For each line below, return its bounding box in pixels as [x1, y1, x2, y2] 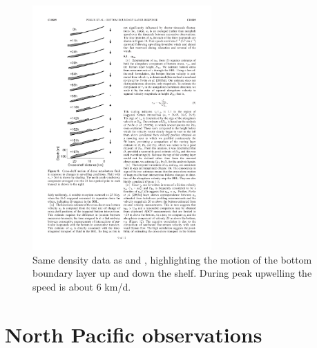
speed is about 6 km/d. [32, 279, 131, 293]
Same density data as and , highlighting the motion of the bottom [32, 252, 312, 266]
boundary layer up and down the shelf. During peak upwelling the [32, 266, 312, 280]
